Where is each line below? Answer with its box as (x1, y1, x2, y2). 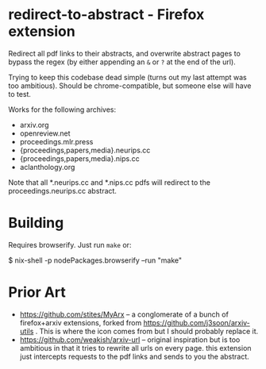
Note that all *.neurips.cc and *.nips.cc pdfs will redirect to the (8, 177, 210, 187)
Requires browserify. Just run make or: (8, 240, 132, 249)
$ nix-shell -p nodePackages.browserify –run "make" (8, 256, 183, 265)
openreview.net (19, 129, 71, 138)
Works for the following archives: (8, 105, 117, 114)
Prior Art (8, 283, 66, 302)
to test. (8, 89, 32, 98)
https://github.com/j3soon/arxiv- (143, 317, 250, 327)
